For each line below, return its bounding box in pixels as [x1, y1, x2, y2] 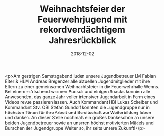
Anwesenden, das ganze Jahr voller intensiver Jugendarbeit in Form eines [5, 94, 156, 100]
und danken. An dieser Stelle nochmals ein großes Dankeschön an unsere [5, 114, 155, 120]
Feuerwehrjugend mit [37, 14, 128, 25]
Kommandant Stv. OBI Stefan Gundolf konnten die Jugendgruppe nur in [5, 104, 150, 110]
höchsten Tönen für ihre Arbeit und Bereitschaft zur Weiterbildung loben [5, 109, 151, 115]
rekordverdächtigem [39, 24, 126, 35]
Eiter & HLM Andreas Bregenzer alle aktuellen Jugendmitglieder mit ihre [5, 78, 150, 84]
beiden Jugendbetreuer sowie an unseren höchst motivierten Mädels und [5, 120, 154, 126]
